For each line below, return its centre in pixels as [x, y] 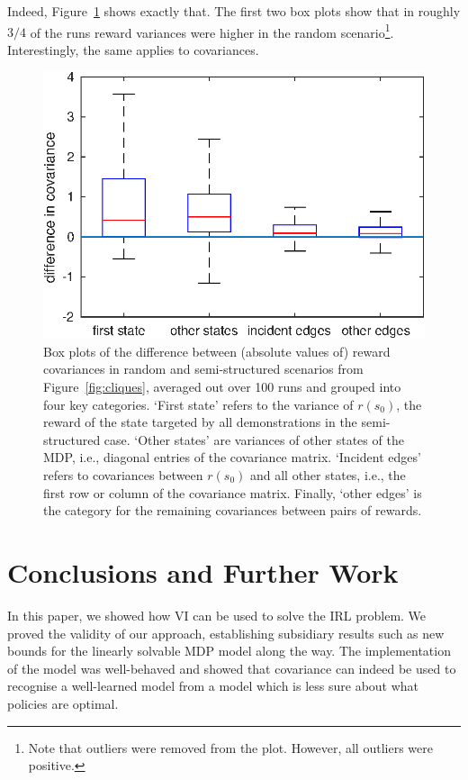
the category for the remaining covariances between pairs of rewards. [233, 510]
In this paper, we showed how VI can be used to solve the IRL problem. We [217, 615]
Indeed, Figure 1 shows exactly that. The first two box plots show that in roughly [234, 11]
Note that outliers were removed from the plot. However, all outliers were [230, 747]
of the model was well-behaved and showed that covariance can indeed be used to [232, 668]
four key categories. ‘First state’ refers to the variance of [198, 404]
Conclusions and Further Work [203, 572]
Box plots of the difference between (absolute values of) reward [217, 351]
